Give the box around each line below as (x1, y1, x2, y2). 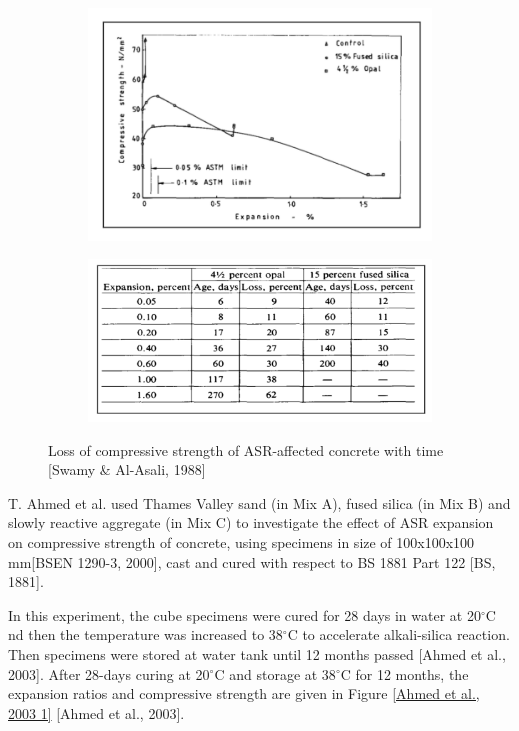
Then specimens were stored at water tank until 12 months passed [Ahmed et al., (8, 643, 506, 664)
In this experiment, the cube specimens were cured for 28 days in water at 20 (8, 604, 481, 625)
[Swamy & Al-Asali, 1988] (48, 459, 206, 480)
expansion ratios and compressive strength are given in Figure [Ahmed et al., (8, 683, 480, 704)
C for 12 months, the (340, 663, 469, 684)
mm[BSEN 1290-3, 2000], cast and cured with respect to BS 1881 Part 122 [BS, (8, 551, 496, 572)
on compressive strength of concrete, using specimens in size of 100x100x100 (8, 531, 475, 552)
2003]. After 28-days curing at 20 (8, 663, 210, 684)
